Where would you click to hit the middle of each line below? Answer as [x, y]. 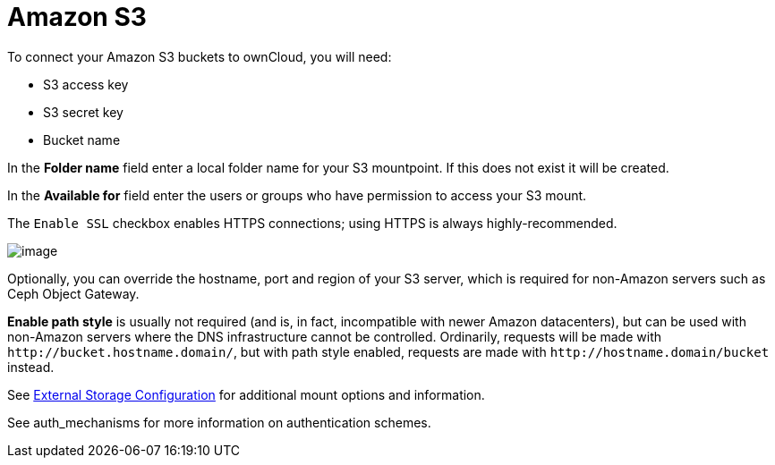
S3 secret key [83, 112]
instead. [31, 367]
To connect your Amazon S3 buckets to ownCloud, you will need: [200, 56]
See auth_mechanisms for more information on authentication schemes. [219, 422]
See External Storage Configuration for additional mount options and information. [246, 394]
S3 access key [86, 84]
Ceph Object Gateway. [73, 293]
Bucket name [82, 139]
